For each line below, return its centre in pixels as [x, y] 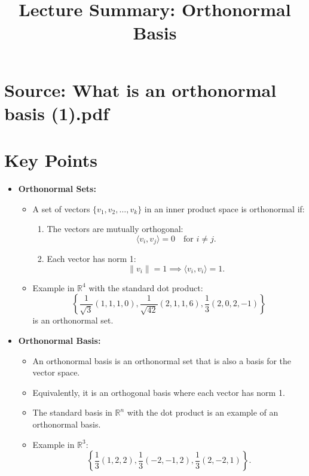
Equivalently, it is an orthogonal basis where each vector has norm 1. [159, 392]
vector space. [56, 372]
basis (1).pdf [57, 113]
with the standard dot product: [146, 287]
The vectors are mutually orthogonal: [115, 229]
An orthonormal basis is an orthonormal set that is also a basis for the [162, 360]
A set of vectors [61, 208]
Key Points [51, 160]
